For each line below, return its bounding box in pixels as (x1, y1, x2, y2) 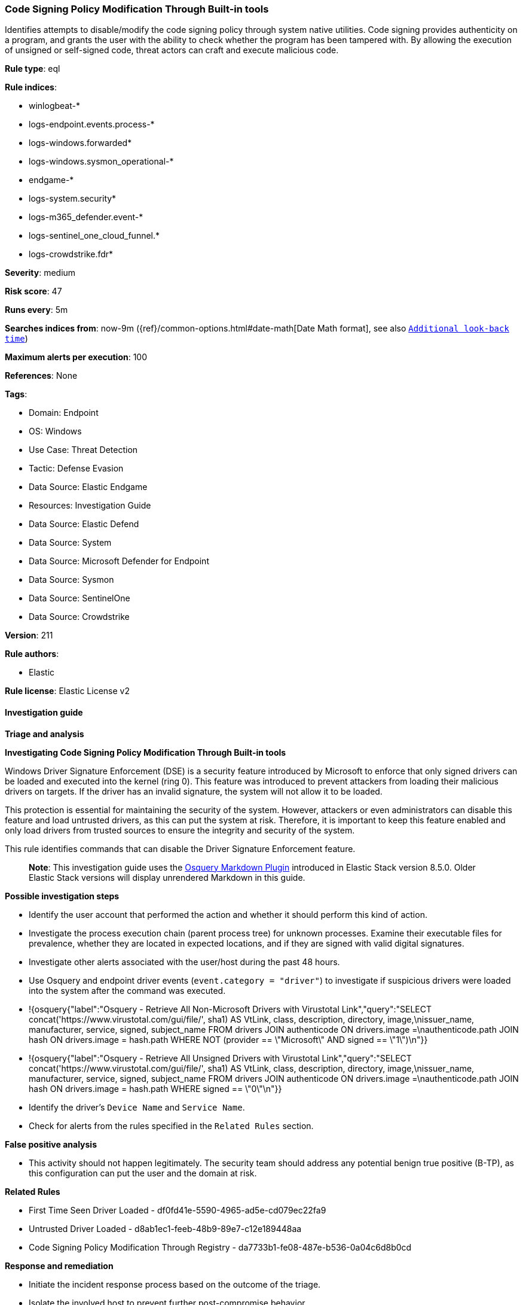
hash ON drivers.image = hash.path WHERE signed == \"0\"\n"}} (29, 1083, 282, 1094)
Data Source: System (29, 537, 112, 548)
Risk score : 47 (5, 286, 62, 297)
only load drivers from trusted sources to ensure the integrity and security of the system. (5, 825, 355, 835)
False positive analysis (5, 1139, 97, 1149)
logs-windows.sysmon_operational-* (29, 156, 174, 167)
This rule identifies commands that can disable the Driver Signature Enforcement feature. (5, 843, 356, 854)
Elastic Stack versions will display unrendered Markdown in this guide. (29, 872, 305, 883)
